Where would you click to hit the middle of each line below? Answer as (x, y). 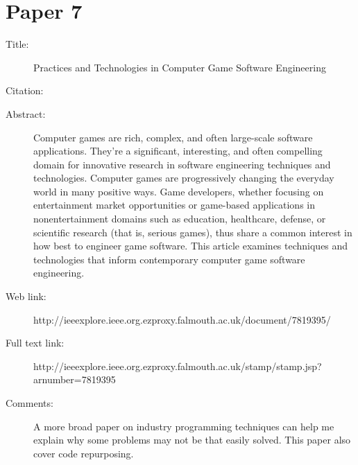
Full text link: (35, 343)
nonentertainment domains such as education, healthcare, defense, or (180, 219)
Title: (17, 44)
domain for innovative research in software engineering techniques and (182, 164)
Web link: (26, 296)
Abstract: (26, 113)
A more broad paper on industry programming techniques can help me (184, 426)
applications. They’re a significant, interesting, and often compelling (178, 151)
